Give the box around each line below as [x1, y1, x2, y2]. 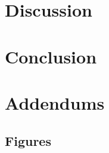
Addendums [5, 90, 105, 114]
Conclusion [5, 44, 97, 68]
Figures [5, 131, 51, 149]
